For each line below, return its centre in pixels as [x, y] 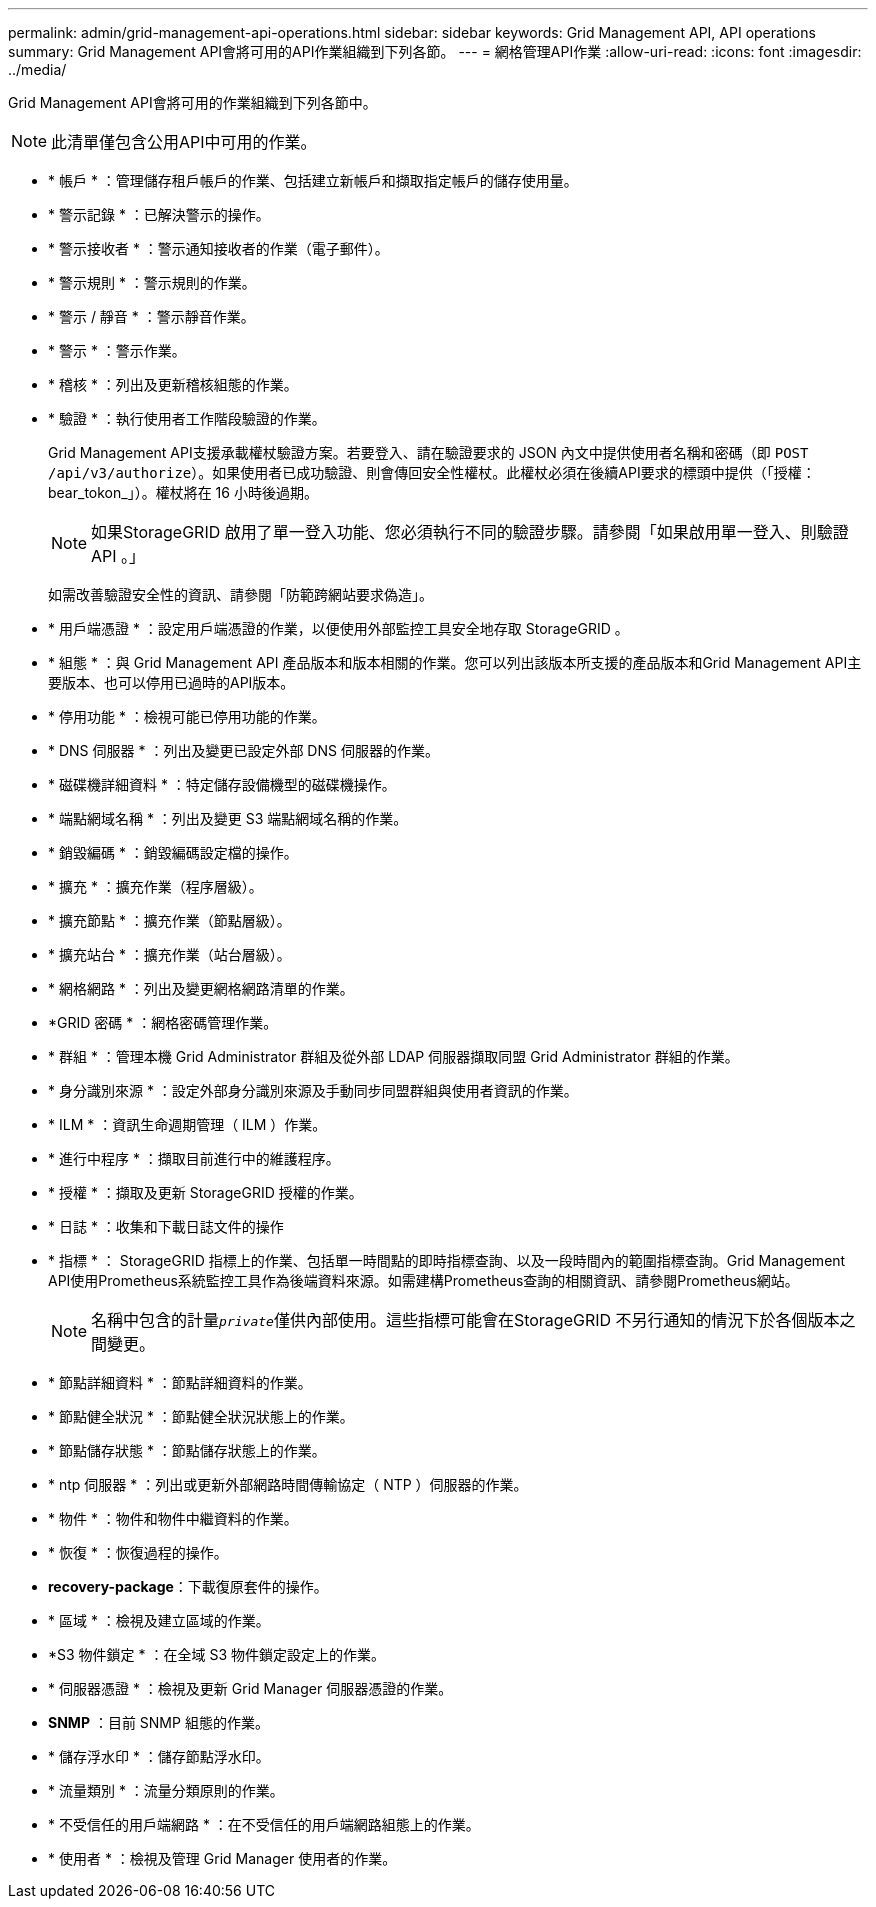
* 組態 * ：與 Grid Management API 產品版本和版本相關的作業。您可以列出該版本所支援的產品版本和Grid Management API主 [455, 662]
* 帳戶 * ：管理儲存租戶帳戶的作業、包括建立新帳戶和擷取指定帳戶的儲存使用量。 [313, 180]
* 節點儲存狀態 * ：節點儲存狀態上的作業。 [187, 1450]
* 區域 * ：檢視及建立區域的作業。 [159, 1620]
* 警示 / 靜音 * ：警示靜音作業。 [151, 316]
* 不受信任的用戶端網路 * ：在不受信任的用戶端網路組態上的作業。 [264, 1824]
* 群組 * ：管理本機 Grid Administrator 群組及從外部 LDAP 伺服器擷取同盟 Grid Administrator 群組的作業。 [393, 1056]
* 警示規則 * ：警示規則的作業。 [152, 282]
